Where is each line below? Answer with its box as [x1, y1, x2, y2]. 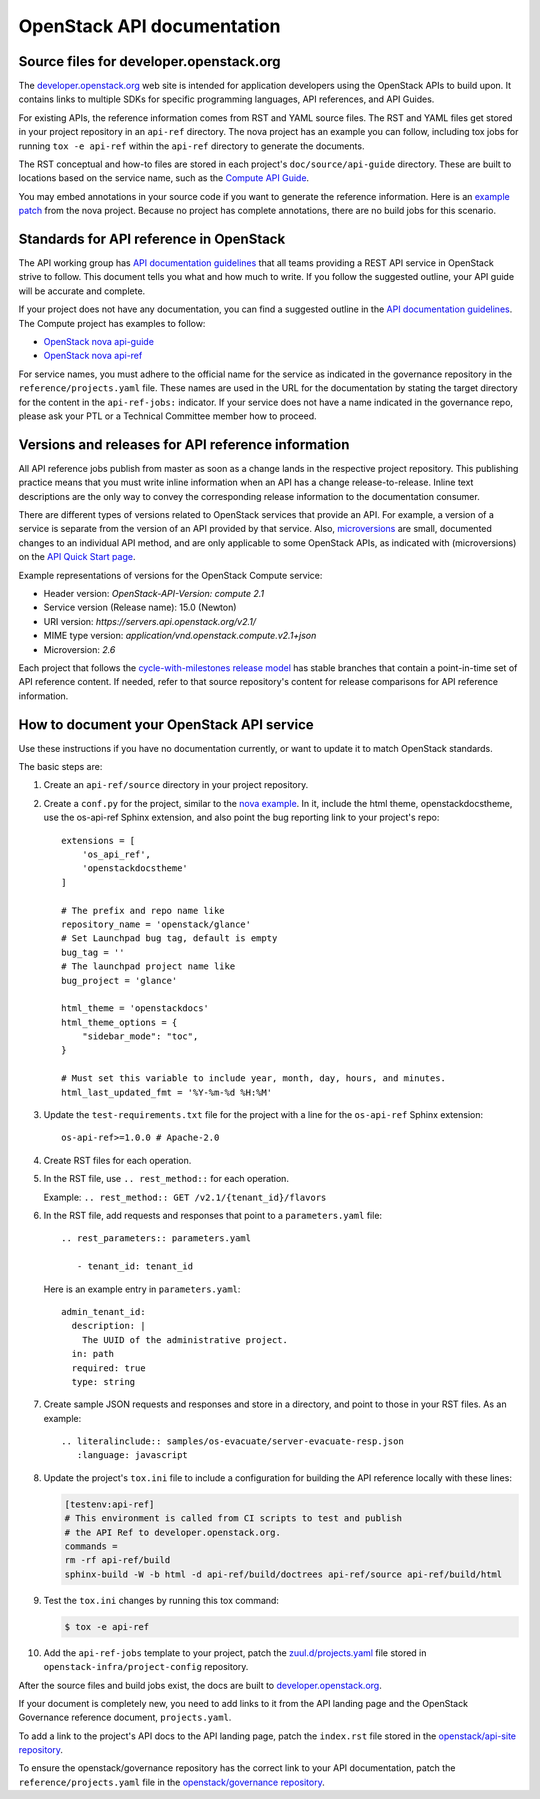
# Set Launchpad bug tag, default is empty [61, 933, 278, 944]
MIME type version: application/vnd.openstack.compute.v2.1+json [43, 630, 317, 642]
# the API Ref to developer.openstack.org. [64, 1526, 282, 1538]
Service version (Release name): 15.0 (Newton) [43, 601, 237, 614]
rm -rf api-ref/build [64, 1555, 171, 1566]
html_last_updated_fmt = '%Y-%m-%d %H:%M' [61, 1086, 273, 1098]
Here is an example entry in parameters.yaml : [43, 1283, 241, 1295]
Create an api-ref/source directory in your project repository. [43, 779, 309, 791]
